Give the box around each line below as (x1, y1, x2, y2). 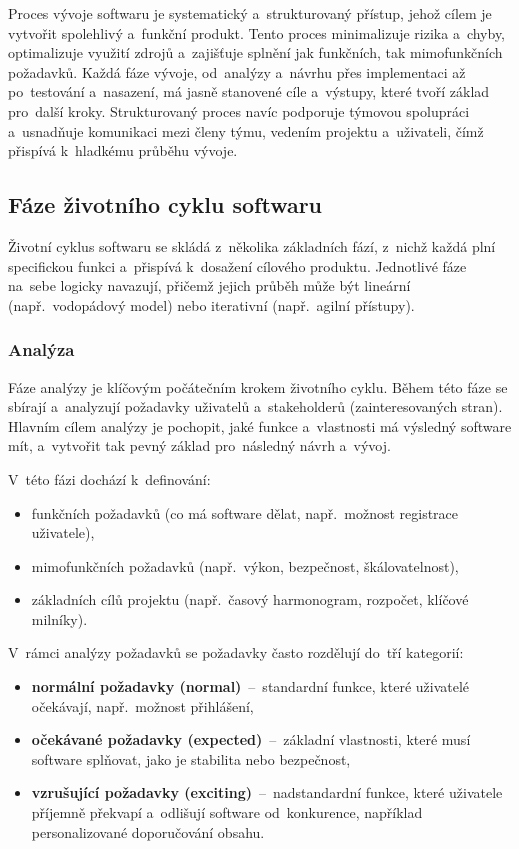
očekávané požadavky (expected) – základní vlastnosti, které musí (31, 729, 471, 750)
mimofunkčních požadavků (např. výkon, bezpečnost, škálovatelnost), (31, 555, 459, 576)
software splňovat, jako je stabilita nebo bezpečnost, (31, 748, 351, 769)
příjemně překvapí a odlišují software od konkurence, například (31, 802, 423, 823)
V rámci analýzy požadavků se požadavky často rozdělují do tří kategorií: (8, 642, 464, 663)
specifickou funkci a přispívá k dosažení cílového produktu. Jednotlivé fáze (8, 255, 467, 276)
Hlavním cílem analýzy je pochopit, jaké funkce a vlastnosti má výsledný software (8, 415, 512, 436)
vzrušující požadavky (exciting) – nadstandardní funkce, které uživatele (31, 782, 503, 803)
